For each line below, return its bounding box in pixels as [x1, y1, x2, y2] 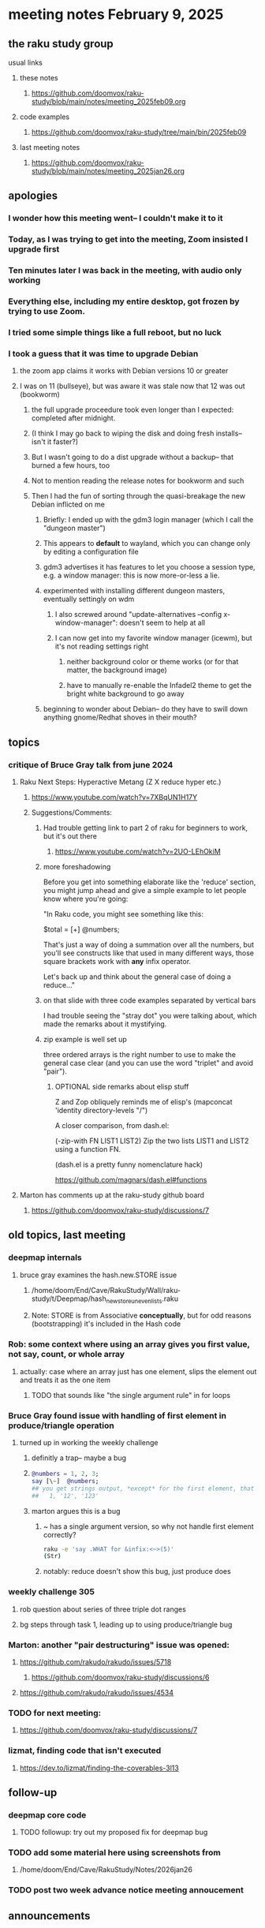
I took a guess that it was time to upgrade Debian [8, 348, 199, 359]
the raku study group [8, 37, 114, 50]
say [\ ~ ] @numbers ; [31, 1477, 99, 1485]
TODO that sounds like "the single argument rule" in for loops [31, 1390, 231, 1399]
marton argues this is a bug [31, 1506, 121, 1515]
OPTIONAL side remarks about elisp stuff [54, 1082, 189, 1091]
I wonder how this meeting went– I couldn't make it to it [8, 213, 223, 224]
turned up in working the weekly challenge [19, 1438, 159, 1448]
